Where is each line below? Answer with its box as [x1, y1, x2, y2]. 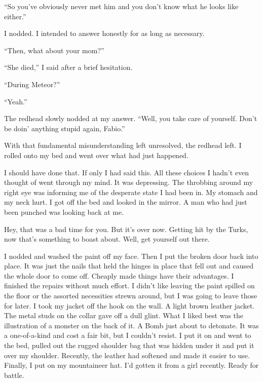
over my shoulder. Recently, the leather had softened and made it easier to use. [4, 350, 250, 360]
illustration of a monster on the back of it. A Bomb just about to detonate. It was [4, 320, 259, 330]
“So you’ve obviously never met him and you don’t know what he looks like [4, 1, 239, 11]
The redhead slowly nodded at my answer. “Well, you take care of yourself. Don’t [4, 113, 257, 124]
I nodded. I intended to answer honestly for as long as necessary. [4, 28, 205, 39]
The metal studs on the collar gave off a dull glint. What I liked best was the [4, 310, 244, 321]
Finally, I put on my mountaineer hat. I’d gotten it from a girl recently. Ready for [4, 360, 259, 370]
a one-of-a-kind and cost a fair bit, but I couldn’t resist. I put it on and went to [4, 330, 251, 340]
